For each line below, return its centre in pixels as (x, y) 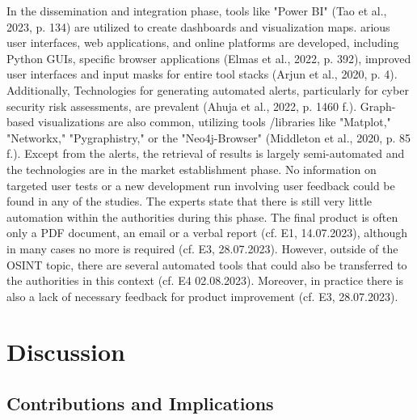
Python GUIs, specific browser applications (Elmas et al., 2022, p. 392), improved (209, 58)
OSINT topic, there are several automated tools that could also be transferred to (207, 264)
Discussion (66, 352)
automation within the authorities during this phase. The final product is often (202, 216)
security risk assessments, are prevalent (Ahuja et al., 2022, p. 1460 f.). (182, 106)
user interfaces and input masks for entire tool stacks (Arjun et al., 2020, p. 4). (202, 74)
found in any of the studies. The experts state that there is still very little (190, 201)
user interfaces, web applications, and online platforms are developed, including (203, 42)
